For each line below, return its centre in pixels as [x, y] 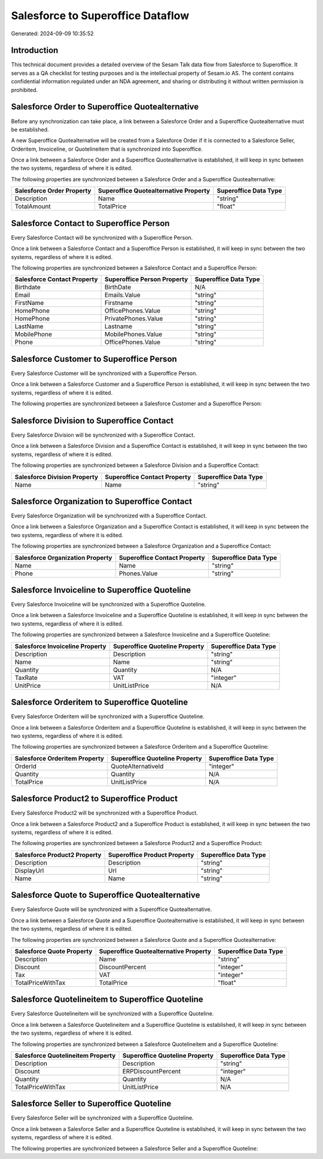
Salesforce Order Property [53, 191]
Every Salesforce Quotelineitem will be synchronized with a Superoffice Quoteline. [112, 1014]
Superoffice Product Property [151, 855]
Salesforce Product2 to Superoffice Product [94, 799]
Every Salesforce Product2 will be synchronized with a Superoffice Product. [105, 813]
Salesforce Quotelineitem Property [65, 1056]
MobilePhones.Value [133, 334]
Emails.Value [122, 295]
